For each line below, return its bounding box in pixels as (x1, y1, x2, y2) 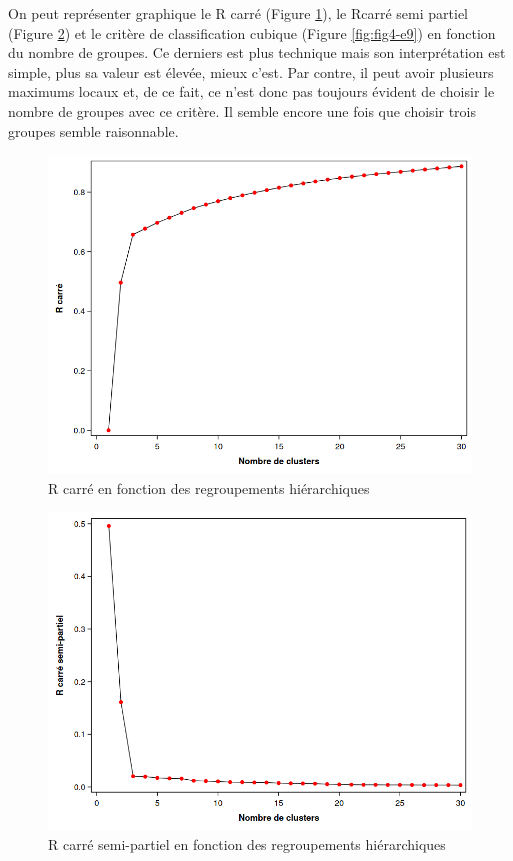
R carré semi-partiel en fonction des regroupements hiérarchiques (48, 833, 446, 854)
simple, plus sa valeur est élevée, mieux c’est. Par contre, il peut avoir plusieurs (8, 61, 494, 82)
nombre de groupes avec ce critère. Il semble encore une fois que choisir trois (8, 100, 477, 121)
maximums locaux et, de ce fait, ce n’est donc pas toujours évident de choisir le (8, 81, 495, 102)
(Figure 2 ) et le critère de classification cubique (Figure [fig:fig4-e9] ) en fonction (8, 22, 496, 43)
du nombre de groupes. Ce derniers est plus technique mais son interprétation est (8, 42, 506, 63)
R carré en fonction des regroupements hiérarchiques (48, 477, 370, 498)
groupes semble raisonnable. (8, 120, 179, 141)
